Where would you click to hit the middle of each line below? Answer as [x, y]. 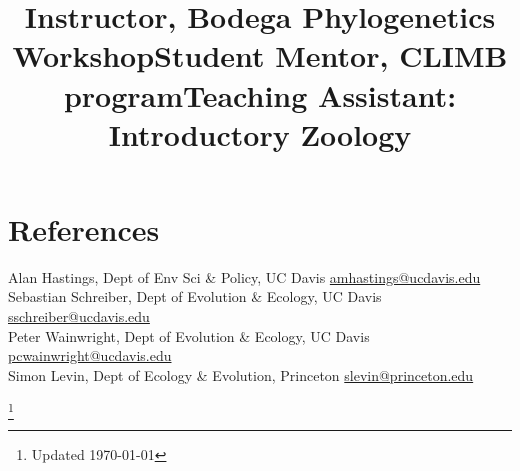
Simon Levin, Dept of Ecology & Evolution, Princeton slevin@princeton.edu [241, 374]
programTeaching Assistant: [260, 94]
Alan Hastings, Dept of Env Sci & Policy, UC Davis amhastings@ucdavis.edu [244, 276]
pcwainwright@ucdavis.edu [90, 355]
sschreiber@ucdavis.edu [79, 316]
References [84, 228]
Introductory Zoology [260, 133]
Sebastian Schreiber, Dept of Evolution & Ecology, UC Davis [195, 296]
